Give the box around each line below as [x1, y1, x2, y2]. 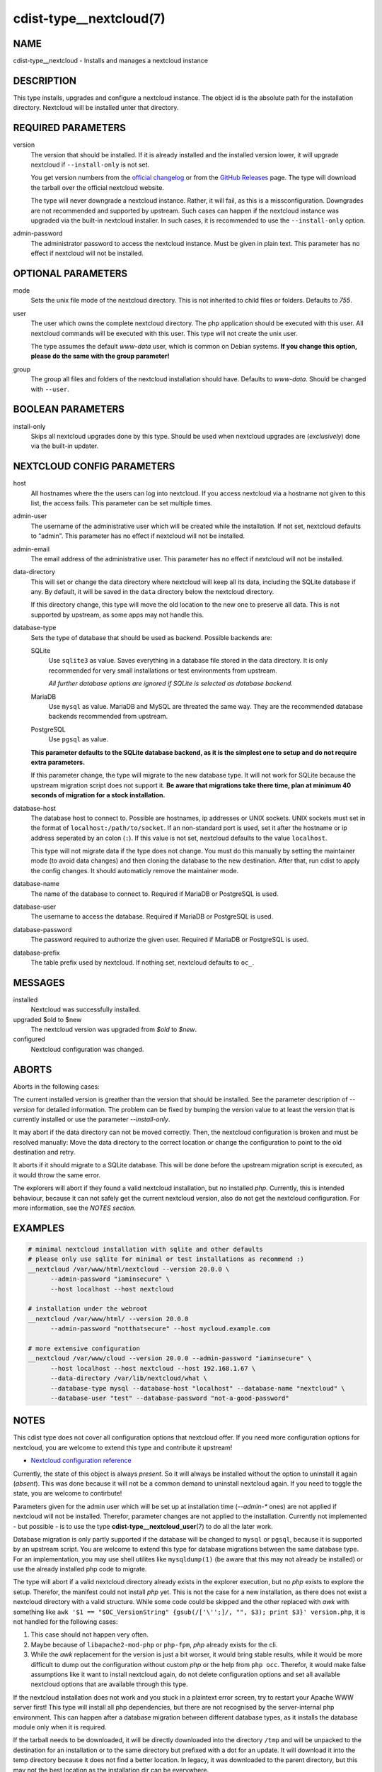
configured [13, 1035, 45, 1043]
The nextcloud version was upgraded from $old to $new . [30, 1025, 197, 1034]
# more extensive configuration [28, 1344, 141, 1352]
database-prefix [13, 948, 60, 957]
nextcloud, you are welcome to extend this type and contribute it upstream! [13, 1443, 233, 1452]
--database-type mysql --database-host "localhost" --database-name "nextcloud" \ [50, 1384, 346, 1392]
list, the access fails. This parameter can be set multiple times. [30, 498, 213, 507]
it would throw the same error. [13, 1170, 101, 1179]
